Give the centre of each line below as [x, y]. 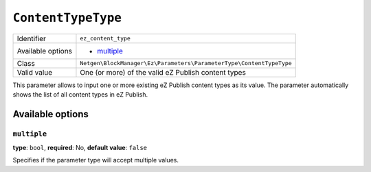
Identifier [31, 38]
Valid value [35, 72]
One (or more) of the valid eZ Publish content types [163, 72]
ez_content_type [105, 39]
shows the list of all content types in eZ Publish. [80, 94]
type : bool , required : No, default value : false [80, 148]
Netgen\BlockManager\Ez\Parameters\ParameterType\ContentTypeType [186, 63]
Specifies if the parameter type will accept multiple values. [95, 160]
